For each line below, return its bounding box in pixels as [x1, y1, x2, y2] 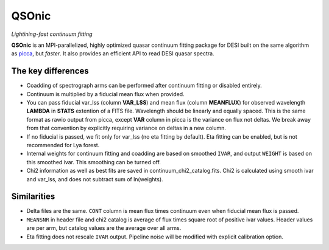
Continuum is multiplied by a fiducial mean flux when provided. [26, 90, 185, 97]
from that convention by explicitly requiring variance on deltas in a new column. [26, 125, 227, 132]
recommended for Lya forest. [26, 141, 100, 148]
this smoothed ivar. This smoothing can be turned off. [26, 158, 161, 165]
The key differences [11, 66, 90, 76]
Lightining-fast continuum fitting [11, 30, 93, 38]
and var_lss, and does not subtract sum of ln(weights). [26, 175, 164, 182]
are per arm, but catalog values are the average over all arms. [26, 224, 182, 232]
